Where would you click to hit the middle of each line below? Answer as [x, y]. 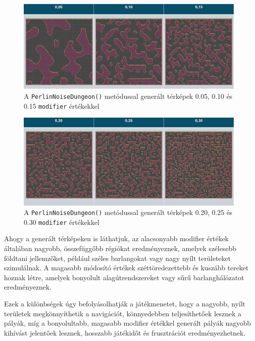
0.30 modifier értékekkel [62, 222]
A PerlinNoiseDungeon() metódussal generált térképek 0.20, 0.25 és [128, 212]
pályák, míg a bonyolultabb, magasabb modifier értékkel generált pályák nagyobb [127, 323]
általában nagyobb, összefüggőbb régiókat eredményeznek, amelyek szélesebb [120, 248]
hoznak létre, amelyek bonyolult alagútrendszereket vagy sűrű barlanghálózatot [124, 277]
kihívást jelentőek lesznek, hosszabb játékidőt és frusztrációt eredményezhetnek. [125, 332]
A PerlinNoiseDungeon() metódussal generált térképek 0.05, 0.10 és [128, 96]
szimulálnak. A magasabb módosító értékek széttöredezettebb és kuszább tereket [126, 268]
